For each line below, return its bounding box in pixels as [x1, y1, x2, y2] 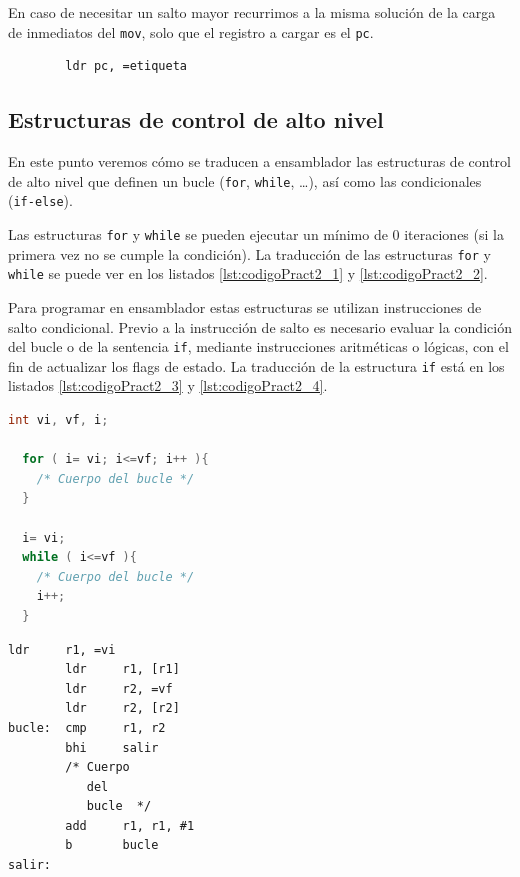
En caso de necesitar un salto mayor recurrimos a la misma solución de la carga [8, 2, 496, 22]
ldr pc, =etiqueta [65, 59, 187, 74]
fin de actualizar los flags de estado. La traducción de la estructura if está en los [8, 355, 505, 376]
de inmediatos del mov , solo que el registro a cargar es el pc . [8, 21, 374, 42]
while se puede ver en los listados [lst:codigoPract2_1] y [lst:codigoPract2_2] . [8, 263, 488, 284]
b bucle [65, 838, 159, 853]
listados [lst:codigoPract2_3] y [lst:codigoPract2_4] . [8, 375, 328, 396]
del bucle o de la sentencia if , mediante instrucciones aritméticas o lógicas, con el [8, 336, 509, 357]
